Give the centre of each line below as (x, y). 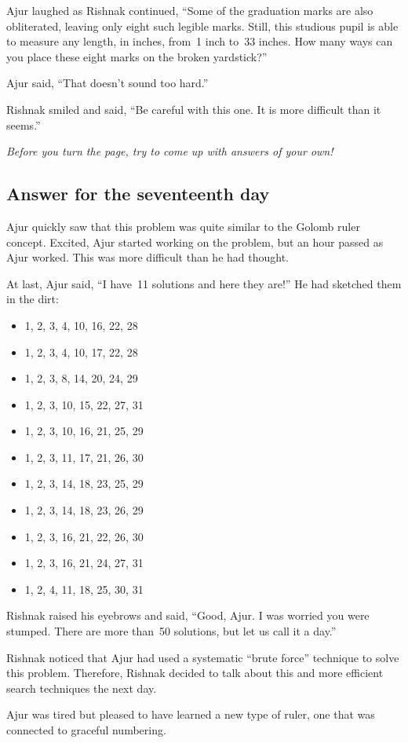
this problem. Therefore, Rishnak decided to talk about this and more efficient (195, 673)
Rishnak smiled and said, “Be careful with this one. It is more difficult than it (194, 109)
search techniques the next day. (82, 688)
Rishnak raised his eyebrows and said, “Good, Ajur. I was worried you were (188, 615)
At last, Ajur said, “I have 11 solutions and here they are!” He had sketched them (204, 283)
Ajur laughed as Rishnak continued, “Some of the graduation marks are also (190, 10)
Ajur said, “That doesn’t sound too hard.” (107, 83)
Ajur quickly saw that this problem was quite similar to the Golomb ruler (183, 226)
